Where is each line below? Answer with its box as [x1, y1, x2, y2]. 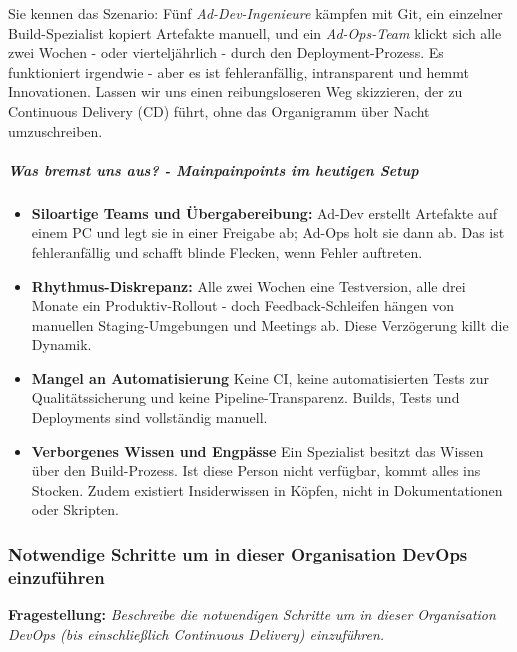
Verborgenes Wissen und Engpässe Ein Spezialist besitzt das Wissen [31, 440, 484, 461]
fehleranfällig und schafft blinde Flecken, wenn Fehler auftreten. [31, 241, 423, 262]
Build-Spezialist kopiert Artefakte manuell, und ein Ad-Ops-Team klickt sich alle [8, 22, 502, 43]
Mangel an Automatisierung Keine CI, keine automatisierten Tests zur [31, 367, 490, 388]
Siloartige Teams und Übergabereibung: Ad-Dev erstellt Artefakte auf [31, 202, 498, 223]
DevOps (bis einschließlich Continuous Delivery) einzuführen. [8, 623, 385, 644]
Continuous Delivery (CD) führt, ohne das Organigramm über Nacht [8, 100, 430, 121]
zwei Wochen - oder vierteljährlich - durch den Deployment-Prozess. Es [8, 42, 444, 63]
